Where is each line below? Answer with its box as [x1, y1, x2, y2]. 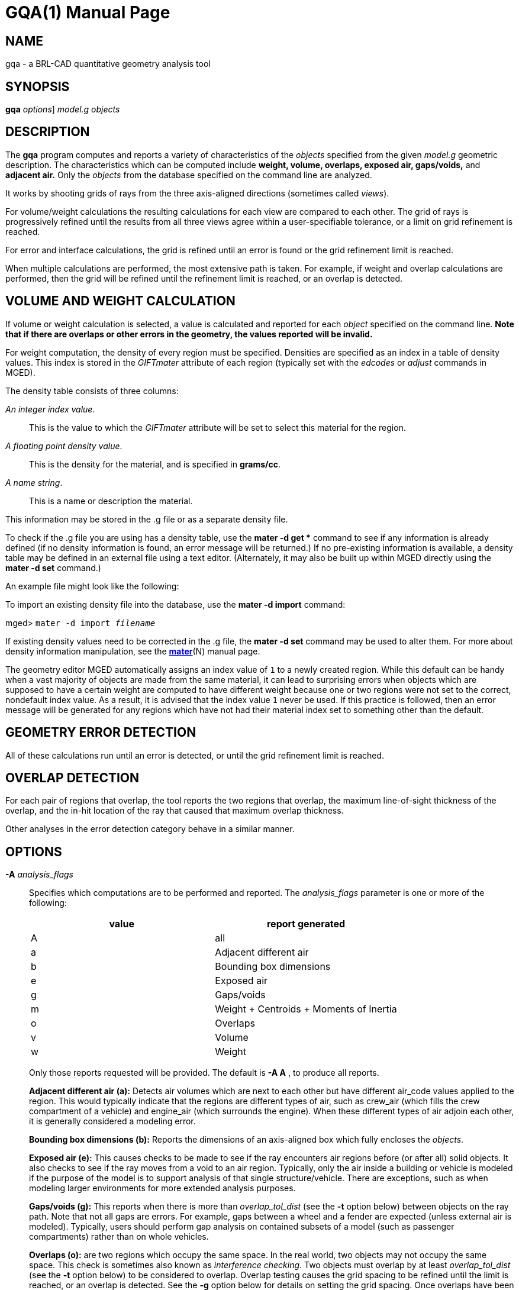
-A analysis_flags [5, 869, 73, 880]
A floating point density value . [5, 440, 123, 451]
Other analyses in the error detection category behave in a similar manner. [5, 824, 295, 834]
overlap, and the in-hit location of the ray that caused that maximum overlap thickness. [5, 805, 344, 816]
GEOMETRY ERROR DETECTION [5, 725, 196, 740]
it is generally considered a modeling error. [29, 1116, 196, 1127]
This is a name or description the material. [29, 495, 193, 506]
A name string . [5, 477, 63, 488]
